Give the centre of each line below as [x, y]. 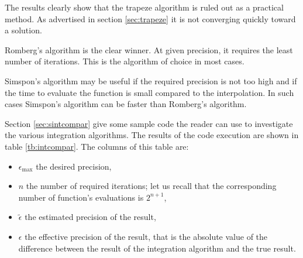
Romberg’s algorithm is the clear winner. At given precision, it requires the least [149, 49]
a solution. [23, 30]
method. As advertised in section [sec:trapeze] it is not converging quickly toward [150, 18]
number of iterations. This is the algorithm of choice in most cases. [125, 61]
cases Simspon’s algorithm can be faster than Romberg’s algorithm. [126, 104]
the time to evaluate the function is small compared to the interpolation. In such [149, 92]
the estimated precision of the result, [90, 217]
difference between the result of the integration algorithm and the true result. [157, 248]
